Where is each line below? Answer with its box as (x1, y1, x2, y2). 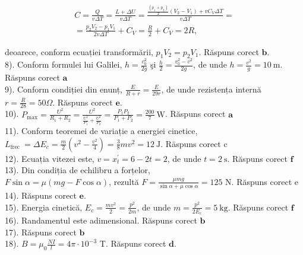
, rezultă (109, 175, 139, 187)
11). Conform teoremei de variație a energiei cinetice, (5, 125, 198, 137)
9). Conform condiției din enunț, (5, 82, 123, 95)
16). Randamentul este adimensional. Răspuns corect (5, 213, 197, 226)
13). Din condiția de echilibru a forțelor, (5, 164, 150, 176)
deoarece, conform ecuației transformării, (5, 45, 153, 58)
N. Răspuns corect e (225, 175, 298, 187)
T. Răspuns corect (99, 237, 166, 250)
